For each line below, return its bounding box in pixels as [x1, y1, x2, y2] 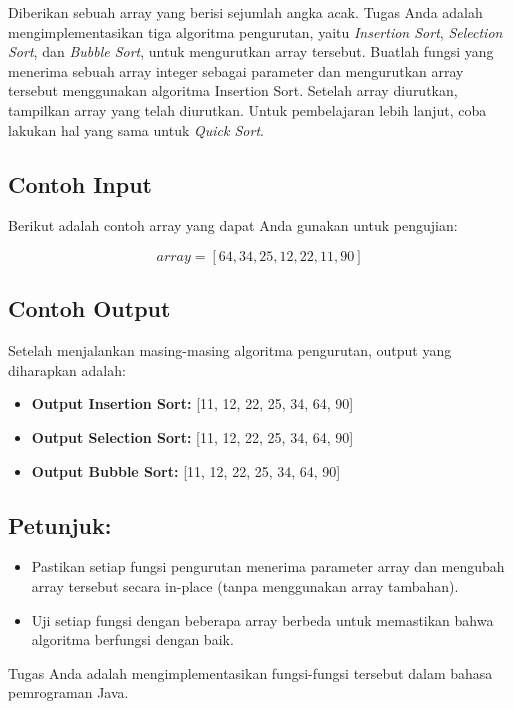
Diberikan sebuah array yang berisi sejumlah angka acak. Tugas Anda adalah [8, 2, 483, 22]
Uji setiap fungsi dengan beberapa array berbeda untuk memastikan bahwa [31, 609, 494, 630]
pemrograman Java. [8, 682, 129, 703]
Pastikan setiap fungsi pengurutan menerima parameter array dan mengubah [31, 556, 505, 577]
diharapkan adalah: [8, 359, 126, 380]
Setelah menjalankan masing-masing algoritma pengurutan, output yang [8, 340, 452, 361]
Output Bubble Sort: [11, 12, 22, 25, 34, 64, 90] [31, 460, 341, 481]
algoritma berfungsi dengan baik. [31, 629, 234, 650]
